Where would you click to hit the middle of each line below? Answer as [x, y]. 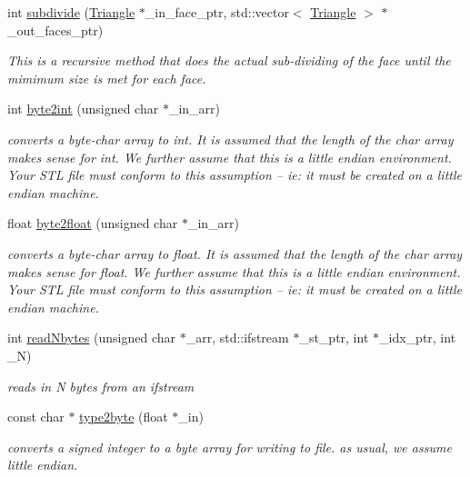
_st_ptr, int [334, 338]
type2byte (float [124, 417]
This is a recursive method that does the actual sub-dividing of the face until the [229, 60]
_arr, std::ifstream [237, 338]
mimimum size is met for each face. [107, 78]
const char [36, 417]
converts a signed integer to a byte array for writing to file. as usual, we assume [230, 447]
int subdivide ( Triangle [71, 12]
